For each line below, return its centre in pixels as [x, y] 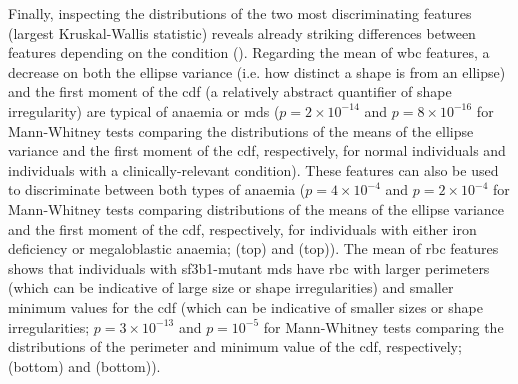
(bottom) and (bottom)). [84, 365]
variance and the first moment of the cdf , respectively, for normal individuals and [257, 150]
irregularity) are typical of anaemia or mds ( [144, 110]
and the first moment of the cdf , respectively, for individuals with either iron [242, 228]
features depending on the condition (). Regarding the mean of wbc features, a [249, 52]
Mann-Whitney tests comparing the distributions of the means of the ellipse [241, 130]
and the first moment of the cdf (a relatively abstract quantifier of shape [230, 91]
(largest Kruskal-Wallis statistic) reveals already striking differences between [242, 32]
